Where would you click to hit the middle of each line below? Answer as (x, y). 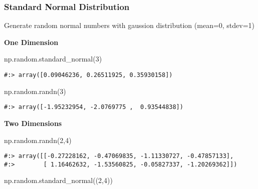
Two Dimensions (33, 123)
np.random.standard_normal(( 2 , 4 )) (58, 180)
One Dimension (31, 42)
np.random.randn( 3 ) (35, 91)
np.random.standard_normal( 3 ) (53, 59)
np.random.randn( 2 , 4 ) (38, 140)
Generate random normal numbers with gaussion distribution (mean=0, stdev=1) (130, 25)
